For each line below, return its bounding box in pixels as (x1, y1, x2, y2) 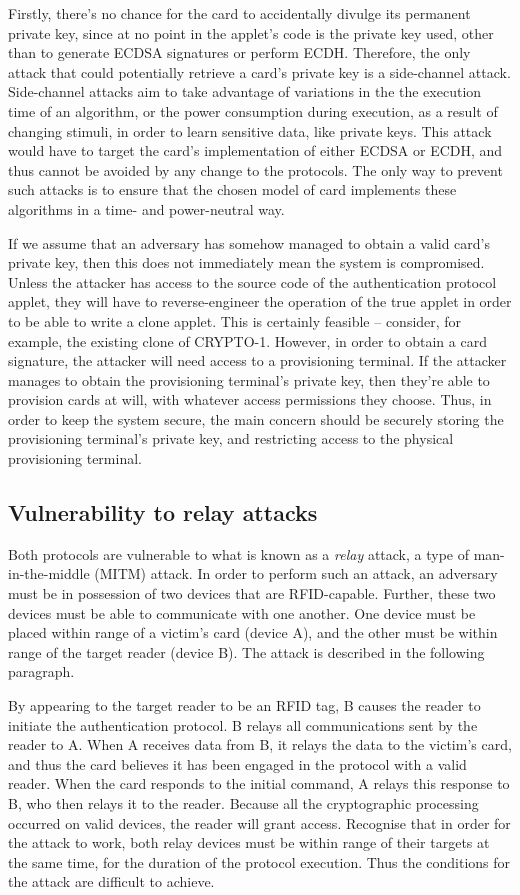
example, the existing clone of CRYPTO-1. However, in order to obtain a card (8, 330, 487, 351)
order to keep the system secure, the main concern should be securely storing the (8, 408, 504, 429)
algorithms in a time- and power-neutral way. (8, 198, 285, 219)
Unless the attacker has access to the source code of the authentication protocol (8, 271, 497, 292)
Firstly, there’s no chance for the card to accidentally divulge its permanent (8, 3, 471, 23)
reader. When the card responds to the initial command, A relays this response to (8, 773, 510, 794)
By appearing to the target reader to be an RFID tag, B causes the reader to (8, 695, 481, 716)
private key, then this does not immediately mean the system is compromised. (8, 252, 485, 273)
